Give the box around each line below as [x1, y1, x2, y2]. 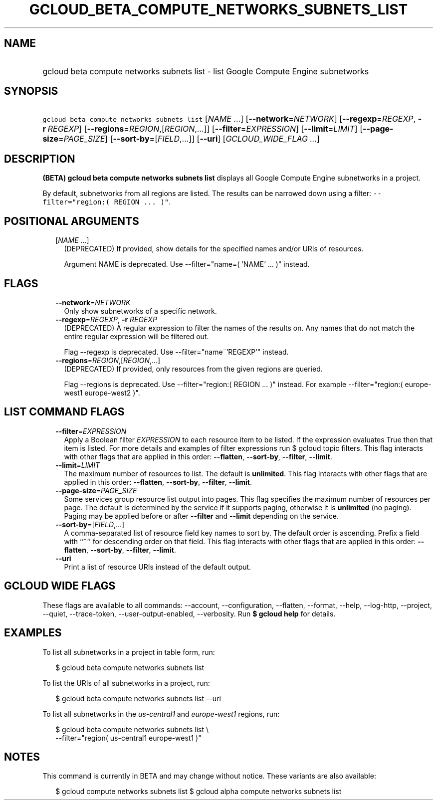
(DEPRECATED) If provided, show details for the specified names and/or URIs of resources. [64, 244, 364, 253]
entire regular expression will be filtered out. [64, 332, 209, 341]
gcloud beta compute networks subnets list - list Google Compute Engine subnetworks [42, 66, 369, 76]
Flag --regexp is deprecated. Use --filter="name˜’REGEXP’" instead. [64, 347, 289, 356]
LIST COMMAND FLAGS [4, 405, 125, 418]
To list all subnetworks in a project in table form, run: [42, 647, 215, 656]
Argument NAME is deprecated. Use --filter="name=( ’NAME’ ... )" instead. [64, 260, 310, 269]
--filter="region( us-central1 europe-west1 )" [55, 733, 202, 742]
